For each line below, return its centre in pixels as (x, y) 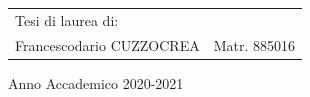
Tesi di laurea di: (67, 19)
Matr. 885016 (254, 44)
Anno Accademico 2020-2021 (96, 82)
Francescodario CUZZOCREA (107, 44)
